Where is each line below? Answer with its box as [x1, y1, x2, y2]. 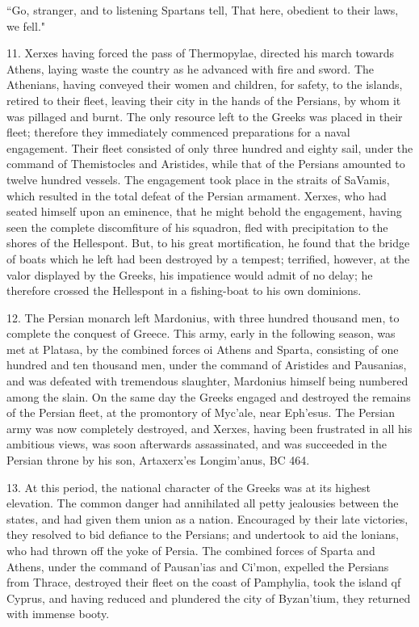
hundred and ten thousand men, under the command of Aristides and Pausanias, [6, 356, 407, 373]
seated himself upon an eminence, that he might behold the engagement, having [6, 203, 402, 220]
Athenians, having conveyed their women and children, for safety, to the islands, [6, 76, 403, 93]
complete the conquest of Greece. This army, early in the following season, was [6, 325, 396, 342]
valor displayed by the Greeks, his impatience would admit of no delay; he [6, 266, 373, 283]
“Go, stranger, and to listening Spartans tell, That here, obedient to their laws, [6, 2, 399, 18]
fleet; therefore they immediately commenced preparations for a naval [6, 124, 350, 141]
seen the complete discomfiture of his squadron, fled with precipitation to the [6, 218, 388, 235]
